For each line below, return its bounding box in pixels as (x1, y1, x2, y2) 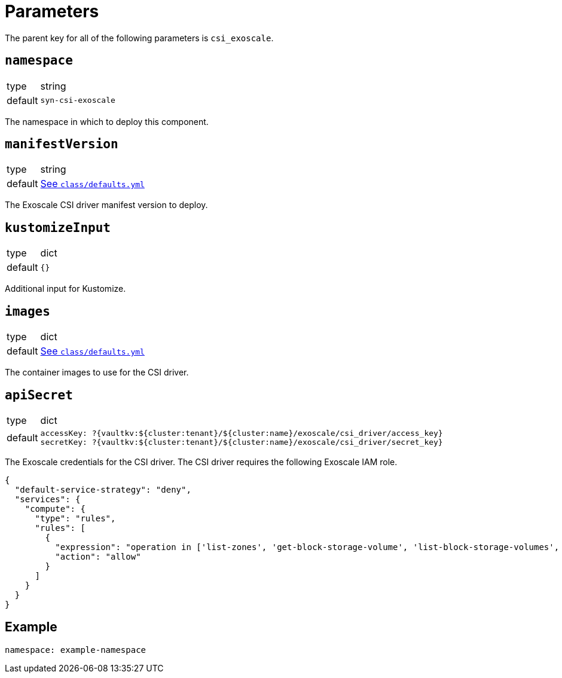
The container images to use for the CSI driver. (5, 367, 189, 378)
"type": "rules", (35, 513, 116, 523)
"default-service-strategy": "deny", (14, 484, 191, 494)
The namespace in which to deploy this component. (5, 116, 209, 127)
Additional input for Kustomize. (5, 283, 126, 294)
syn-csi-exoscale (40, 96, 115, 105)
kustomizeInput (5, 220, 111, 235)
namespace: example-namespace (5, 645, 146, 655)
